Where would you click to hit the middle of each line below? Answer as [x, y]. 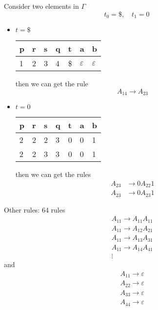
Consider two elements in [41, 6]
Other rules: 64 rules [35, 209]
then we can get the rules [53, 174]
